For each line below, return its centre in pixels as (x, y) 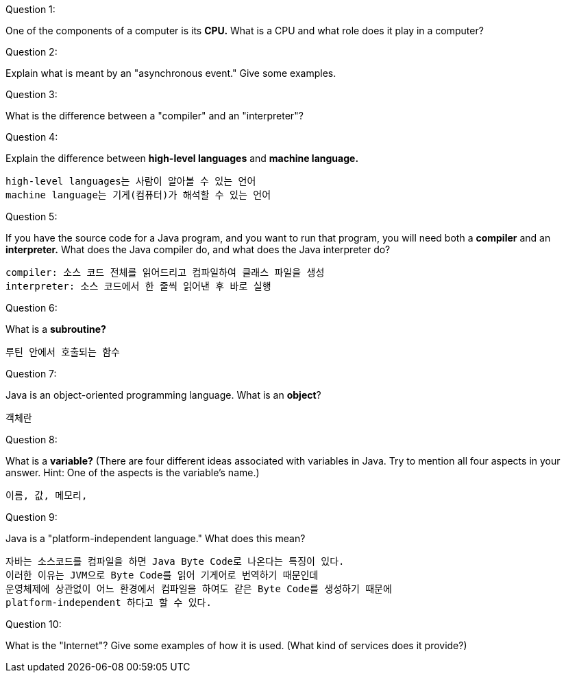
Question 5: (32, 217)
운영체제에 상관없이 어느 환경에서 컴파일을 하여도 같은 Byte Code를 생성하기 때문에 (199, 589)
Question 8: (32, 440)
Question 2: (32, 52)
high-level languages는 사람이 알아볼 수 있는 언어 (131, 181)
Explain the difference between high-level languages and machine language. (182, 158)
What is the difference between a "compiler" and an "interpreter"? (155, 116)
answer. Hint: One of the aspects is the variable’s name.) (133, 472)
